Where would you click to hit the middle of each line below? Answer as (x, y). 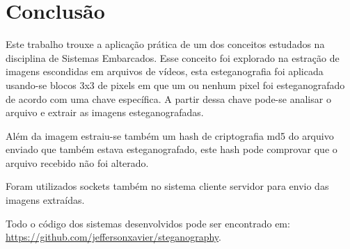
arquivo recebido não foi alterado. (77, 162)
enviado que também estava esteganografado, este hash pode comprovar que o (172, 149)
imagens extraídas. (45, 200)
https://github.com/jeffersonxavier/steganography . (113, 237)
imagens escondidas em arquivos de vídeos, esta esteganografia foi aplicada (165, 71)
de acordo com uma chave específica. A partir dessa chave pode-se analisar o (168, 98)
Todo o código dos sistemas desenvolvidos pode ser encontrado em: (148, 223)
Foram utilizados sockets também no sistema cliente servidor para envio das (167, 186)
